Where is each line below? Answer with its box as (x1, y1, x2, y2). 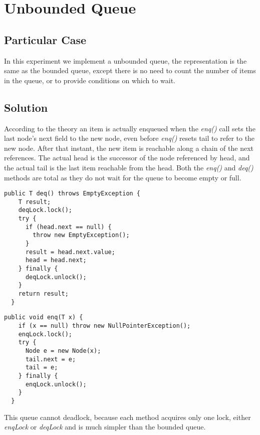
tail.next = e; (25, 355, 76, 363)
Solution (4, 99, 48, 115)
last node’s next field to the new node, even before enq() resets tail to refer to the (4, 133, 255, 143)
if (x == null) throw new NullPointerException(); (18, 322, 191, 329)
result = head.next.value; (25, 248, 115, 256)
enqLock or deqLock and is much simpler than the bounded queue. (4, 421, 206, 432)
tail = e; (25, 364, 58, 371)
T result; (18, 198, 51, 205)
